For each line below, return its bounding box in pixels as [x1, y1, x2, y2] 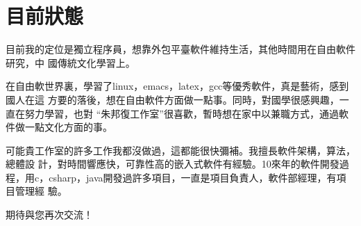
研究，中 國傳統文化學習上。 [6, 55, 135, 70]
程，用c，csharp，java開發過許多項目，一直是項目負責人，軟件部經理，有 [6, 170, 337, 184]
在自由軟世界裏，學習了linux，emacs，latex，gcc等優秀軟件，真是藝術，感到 [6, 79, 349, 93]
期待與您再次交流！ [6, 207, 93, 222]
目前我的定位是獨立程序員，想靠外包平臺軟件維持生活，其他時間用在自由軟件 [6, 42, 355, 56]
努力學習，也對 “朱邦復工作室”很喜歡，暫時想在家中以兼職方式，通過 [24, 106, 339, 120]
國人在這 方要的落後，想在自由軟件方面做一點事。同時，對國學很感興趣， [6, 92, 339, 106]
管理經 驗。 [15, 184, 67, 198]
